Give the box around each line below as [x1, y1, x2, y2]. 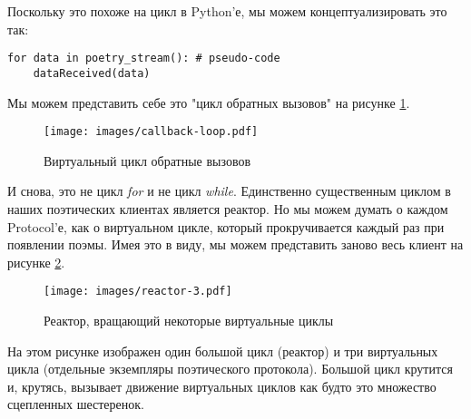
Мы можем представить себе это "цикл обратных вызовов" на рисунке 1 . [7, 93, 410, 112]
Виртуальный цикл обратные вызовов [44, 151, 251, 170]
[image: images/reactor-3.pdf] [44, 285, 232, 298]
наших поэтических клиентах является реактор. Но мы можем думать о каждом [7, 199, 448, 218]
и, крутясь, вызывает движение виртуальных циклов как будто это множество [7, 376, 437, 395]
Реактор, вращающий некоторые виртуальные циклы [44, 310, 334, 329]
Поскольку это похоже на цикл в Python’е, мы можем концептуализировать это [7, 2, 447, 20]
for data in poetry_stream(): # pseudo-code [7, 52, 280, 65]
